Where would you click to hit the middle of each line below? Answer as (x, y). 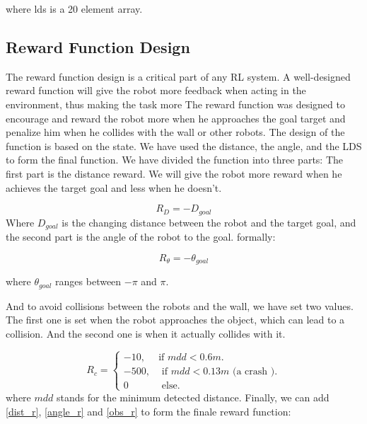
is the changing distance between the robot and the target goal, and (209, 222)
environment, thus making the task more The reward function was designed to (175, 104)
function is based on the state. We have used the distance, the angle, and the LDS (184, 145)
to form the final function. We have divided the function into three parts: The (175, 160)
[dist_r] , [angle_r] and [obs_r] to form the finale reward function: (148, 411)
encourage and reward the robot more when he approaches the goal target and (176, 118)
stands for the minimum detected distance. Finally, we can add (193, 397)
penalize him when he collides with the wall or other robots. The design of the (175, 132)
